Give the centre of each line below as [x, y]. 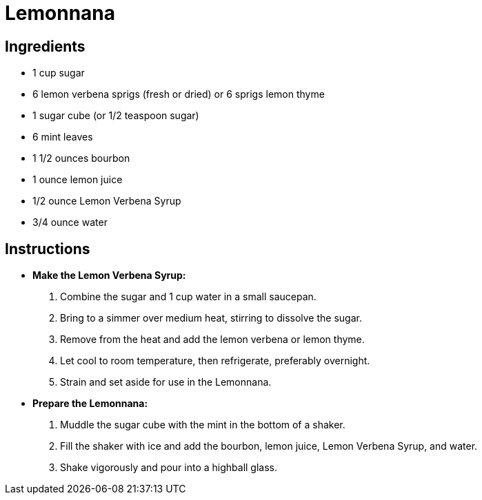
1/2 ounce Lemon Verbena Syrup [107, 201]
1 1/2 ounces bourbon [81, 158]
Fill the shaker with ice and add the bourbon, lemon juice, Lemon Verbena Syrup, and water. [269, 446]
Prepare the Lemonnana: [90, 404]
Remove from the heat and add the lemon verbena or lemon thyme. [212, 340]
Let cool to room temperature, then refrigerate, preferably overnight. [215, 361]
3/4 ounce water [70, 222]
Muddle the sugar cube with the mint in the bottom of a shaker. [203, 425]
